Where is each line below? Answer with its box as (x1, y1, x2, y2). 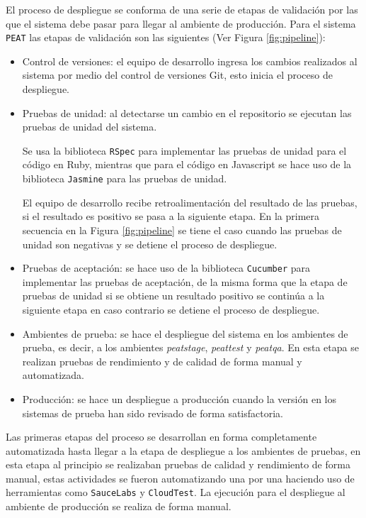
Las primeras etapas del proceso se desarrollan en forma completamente (6, 429, 317, 444)
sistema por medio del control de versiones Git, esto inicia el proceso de (22, 67, 333, 82)
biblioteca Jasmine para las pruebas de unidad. (22, 171, 227, 186)
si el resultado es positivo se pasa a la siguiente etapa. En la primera (22, 209, 320, 224)
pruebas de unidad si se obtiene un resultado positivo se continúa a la (22, 288, 325, 303)
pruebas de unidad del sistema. (22, 119, 157, 134)
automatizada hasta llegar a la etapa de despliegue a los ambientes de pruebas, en (6, 443, 361, 458)
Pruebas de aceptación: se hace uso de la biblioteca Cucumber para (22, 260, 311, 275)
